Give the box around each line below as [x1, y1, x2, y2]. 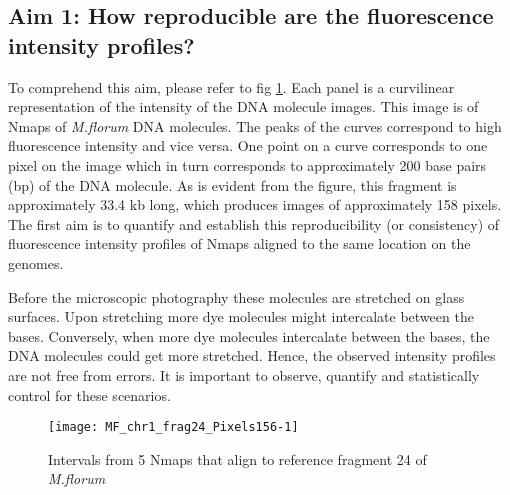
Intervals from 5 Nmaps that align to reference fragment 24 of [48, 448, 427, 469]
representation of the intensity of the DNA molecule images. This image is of [8, 96, 479, 117]
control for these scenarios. [8, 384, 171, 405]
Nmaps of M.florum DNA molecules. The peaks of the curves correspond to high [8, 115, 502, 136]
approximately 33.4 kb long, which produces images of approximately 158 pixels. [8, 194, 502, 215]
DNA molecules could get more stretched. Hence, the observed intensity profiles [8, 345, 496, 366]
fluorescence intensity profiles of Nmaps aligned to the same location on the [8, 233, 471, 254]
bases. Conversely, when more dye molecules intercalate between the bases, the [8, 325, 490, 346]
